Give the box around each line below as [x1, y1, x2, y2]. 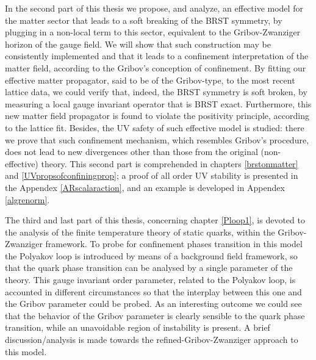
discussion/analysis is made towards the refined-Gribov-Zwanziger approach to [5, 333, 298, 346]
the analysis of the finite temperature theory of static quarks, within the [5, 225, 275, 238]
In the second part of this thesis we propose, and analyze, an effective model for [5, 2, 303, 14]
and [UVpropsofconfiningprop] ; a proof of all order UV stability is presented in [5, 169, 298, 182]
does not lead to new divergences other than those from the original [5, 145, 258, 158]
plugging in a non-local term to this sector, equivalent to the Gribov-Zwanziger [5, 26, 301, 38]
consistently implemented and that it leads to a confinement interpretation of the [5, 49, 309, 62]
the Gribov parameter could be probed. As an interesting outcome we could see [5, 297, 302, 310]
